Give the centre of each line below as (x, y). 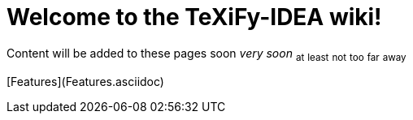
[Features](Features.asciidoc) (85, 81)
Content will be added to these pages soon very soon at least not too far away (206, 54)
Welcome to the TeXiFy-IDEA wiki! (194, 17)
